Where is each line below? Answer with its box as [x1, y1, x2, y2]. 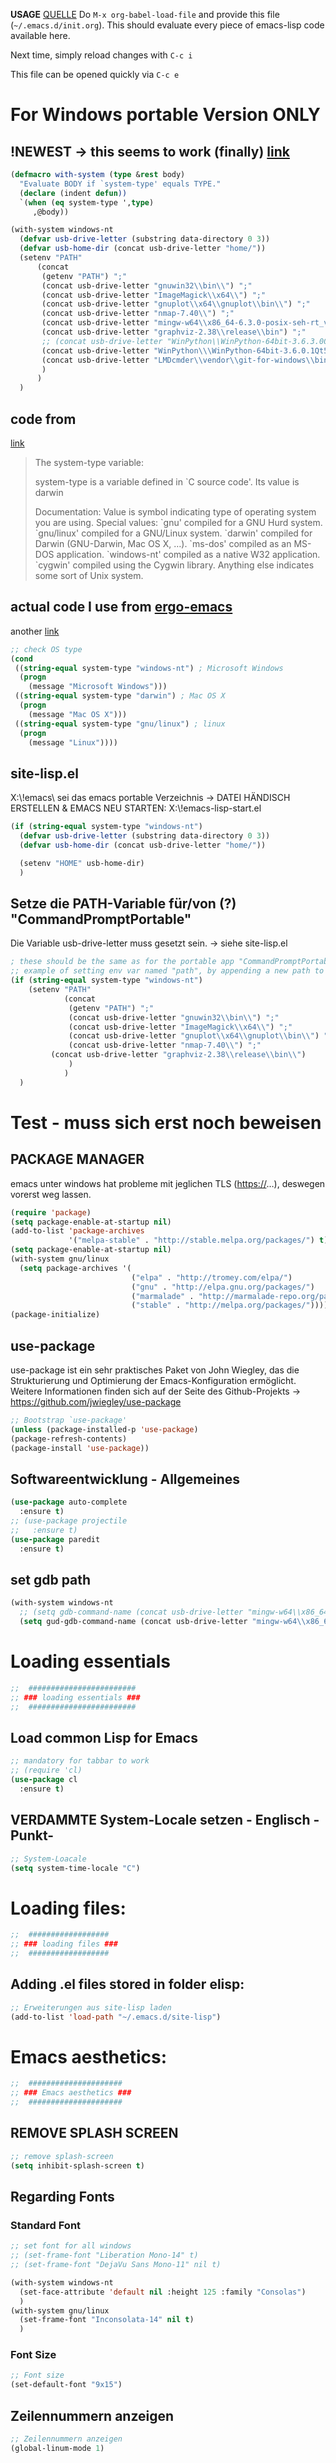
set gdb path [10, 1571, 92, 1588]
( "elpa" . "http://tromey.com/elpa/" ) [131, 1272, 293, 1283]
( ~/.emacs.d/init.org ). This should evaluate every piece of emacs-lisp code [10, 19, 325, 31]
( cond [10, 654, 33, 664]
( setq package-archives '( [19, 1263, 132, 1273]
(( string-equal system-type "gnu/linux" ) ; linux [14, 719, 226, 729]
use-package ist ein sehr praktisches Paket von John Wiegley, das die [10, 1364, 300, 1376]
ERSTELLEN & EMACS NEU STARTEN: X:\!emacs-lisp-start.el [10, 802, 262, 814]
